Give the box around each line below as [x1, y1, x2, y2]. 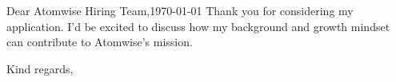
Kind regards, [6, 60, 74, 76]
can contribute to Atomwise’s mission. [6, 33, 193, 50]
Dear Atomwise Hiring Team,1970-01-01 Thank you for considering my [6, 2, 354, 18]
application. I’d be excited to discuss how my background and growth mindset [6, 18, 390, 34]
